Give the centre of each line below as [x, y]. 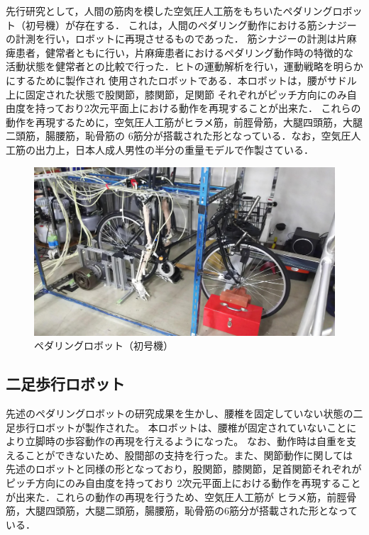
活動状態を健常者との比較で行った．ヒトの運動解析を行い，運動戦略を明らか [184, 66]
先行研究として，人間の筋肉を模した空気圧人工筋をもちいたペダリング [169, 11]
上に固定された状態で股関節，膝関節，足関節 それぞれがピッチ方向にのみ [176, 94]
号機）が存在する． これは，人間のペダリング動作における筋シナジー [196, 24]
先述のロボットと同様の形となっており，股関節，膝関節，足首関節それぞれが [184, 469]
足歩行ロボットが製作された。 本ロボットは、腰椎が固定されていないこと [176, 427]
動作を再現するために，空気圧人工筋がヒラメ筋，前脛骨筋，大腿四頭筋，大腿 [184, 122]
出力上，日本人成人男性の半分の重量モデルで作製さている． [174, 149]
